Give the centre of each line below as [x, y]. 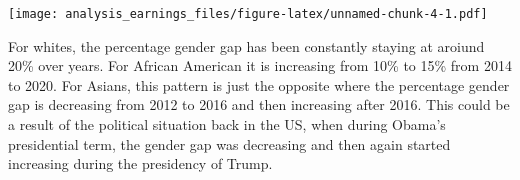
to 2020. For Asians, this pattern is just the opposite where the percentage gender [259, 84]
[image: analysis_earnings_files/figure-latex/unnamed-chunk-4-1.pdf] [248, 14]
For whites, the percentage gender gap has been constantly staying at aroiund [246, 45]
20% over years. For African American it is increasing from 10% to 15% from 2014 [260, 65]
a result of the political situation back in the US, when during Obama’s [227, 124]
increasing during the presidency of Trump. [140, 163]
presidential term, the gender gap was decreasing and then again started [229, 143]
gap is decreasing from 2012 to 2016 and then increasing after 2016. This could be [259, 104]
